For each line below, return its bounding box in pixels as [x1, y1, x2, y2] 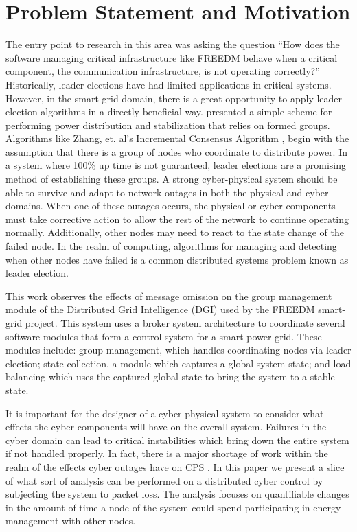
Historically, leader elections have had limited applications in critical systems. [5, 77, 332, 91]
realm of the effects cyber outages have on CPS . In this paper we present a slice [5, 459, 345, 474]
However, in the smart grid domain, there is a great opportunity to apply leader [5, 91, 343, 105]
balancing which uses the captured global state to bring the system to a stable [5, 369, 335, 384]
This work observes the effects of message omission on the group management [5, 288, 332, 303]
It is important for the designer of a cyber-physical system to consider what [5, 406, 324, 420]
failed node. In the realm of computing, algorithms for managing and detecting [5, 239, 337, 253]
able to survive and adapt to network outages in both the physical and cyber [5, 185, 329, 199]
